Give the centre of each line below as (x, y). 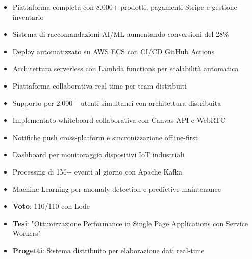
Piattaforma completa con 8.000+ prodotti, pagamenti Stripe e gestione (125, 7)
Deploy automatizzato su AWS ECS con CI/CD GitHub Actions (113, 51)
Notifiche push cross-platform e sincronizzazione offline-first (105, 137)
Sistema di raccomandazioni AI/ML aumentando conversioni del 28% (121, 34)
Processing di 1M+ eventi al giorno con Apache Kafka (97, 171)
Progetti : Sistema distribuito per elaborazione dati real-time (108, 250)
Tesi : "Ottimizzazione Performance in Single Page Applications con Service (130, 223)
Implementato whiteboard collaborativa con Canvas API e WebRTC (119, 120)
